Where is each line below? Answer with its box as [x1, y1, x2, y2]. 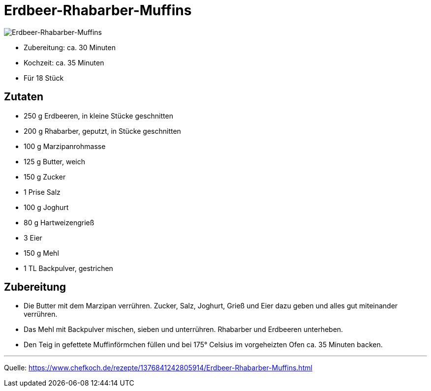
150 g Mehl [24, 248, 59, 257]
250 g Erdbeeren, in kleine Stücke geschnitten [24, 111, 173, 120]
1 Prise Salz [24, 187, 61, 196]
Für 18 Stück [24, 73, 64, 82]
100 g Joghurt [24, 203, 69, 211]
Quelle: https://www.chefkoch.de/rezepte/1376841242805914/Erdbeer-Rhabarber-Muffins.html [4, 363, 312, 372]
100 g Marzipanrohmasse [24, 142, 106, 150]
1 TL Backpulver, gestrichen [24, 264, 113, 272]
